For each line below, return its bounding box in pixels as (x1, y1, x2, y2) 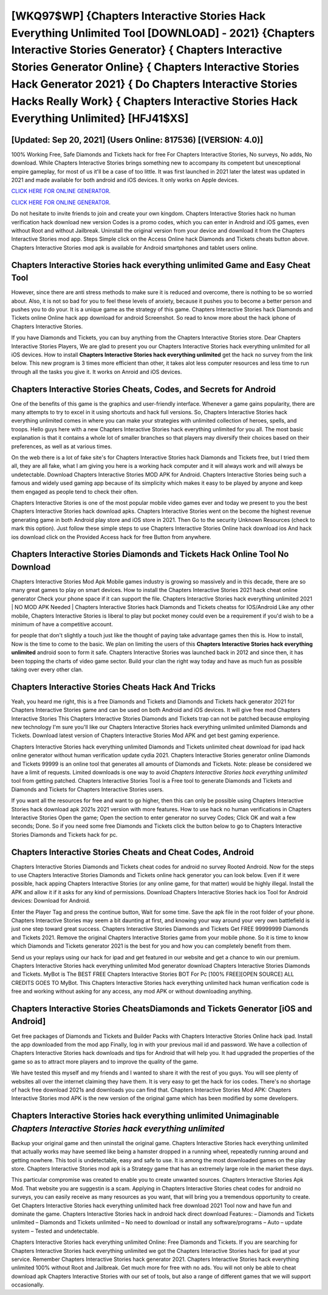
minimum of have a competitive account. (11, 620, 114, 627)
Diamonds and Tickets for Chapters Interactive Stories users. (11, 786, 164, 793)
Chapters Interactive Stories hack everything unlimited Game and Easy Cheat (11, 259, 311, 270)
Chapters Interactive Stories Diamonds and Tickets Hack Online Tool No (11, 549, 289, 560)
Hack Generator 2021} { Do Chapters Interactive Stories (11, 77, 298, 91)
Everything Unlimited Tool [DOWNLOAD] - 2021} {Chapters (11, 26, 315, 40)
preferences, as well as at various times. (11, 442, 112, 450)
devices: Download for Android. (11, 897, 91, 905)
